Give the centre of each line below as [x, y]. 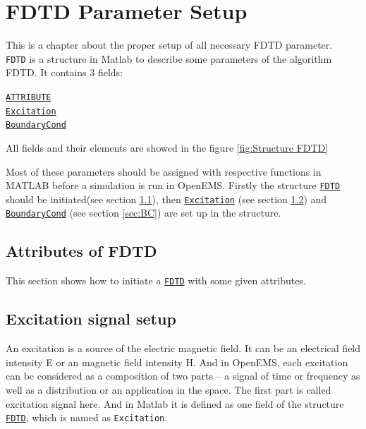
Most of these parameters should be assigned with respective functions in [164, 171]
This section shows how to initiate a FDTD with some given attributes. [156, 280]
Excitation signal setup [91, 319]
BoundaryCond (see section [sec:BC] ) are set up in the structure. [144, 213]
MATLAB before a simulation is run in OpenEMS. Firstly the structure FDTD [173, 185]
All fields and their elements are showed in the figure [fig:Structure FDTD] [167, 147]
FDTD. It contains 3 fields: [65, 72]
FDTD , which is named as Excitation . [87, 417]
